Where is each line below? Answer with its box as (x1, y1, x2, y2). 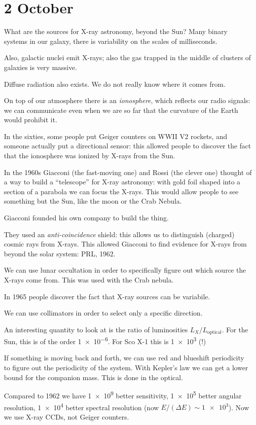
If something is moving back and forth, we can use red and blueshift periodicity (4, 353, 244, 363)
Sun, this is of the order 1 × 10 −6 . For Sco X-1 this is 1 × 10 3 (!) (4, 335, 206, 346)
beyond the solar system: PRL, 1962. (4, 248, 115, 258)
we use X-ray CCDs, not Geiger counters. (4, 411, 129, 422)
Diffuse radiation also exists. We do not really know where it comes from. (4, 78, 226, 89)
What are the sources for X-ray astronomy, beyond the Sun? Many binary (4, 26, 228, 36)
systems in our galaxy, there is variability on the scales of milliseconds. (4, 35, 218, 46)
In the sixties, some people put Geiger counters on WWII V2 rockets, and (4, 131, 227, 141)
